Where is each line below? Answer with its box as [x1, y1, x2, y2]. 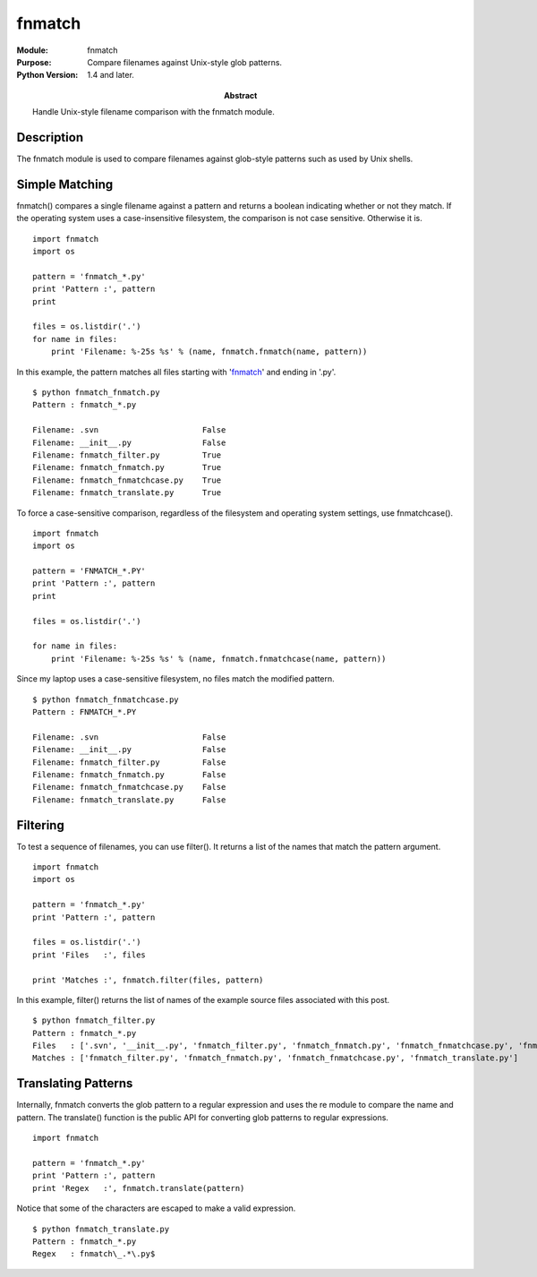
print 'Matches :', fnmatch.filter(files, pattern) [32, 974, 264, 985]
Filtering [16, 818, 64, 833]
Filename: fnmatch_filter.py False [32, 757, 226, 767]
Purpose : [16, 56, 52, 67]
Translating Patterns [16, 1076, 133, 1092]
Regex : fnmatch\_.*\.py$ [32, 1249, 156, 1259]
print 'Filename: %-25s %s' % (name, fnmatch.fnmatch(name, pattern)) [50, 347, 368, 357]
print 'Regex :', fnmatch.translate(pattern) [32, 1183, 245, 1193]
